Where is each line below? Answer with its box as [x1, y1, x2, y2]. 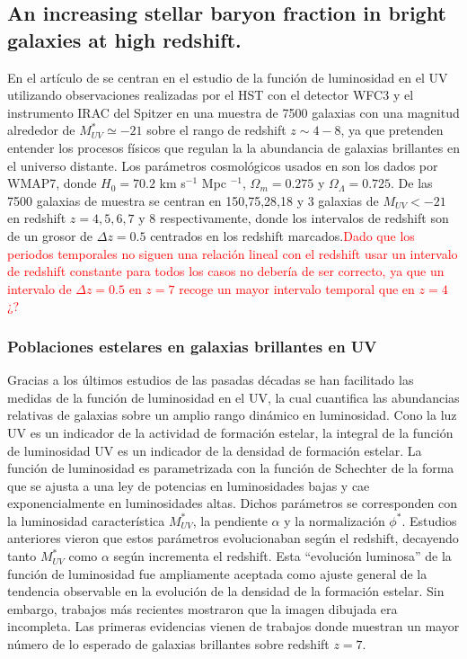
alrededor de [7, 120, 75, 139]
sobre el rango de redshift [146, 120, 286, 139]
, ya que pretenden [340, 120, 444, 139]
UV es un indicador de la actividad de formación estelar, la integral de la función [7, 423, 454, 441]
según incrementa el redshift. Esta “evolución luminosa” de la [113, 547, 452, 565]
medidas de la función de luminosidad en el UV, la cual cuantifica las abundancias [7, 387, 460, 406]
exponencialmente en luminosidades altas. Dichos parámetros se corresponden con [7, 494, 457, 512]
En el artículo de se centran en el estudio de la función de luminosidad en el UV [7, 67, 448, 86]
